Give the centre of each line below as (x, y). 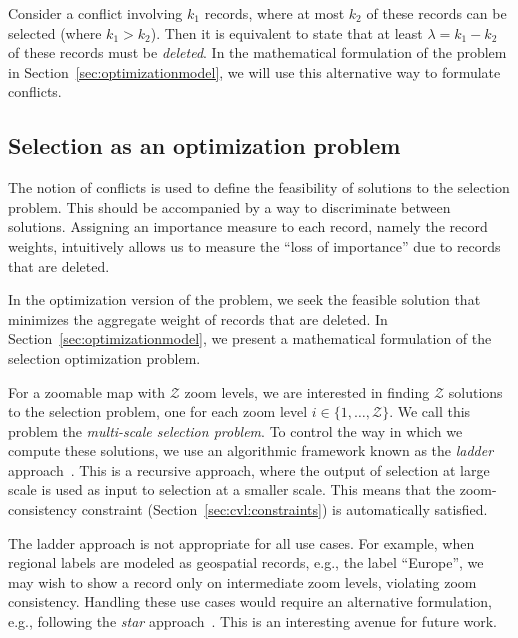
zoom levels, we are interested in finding (307, 391)
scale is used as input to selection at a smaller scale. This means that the (232, 489)
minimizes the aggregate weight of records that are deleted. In (198, 318)
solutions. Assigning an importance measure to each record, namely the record (248, 226)
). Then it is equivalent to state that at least (286, 32)
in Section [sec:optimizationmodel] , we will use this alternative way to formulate (254, 71)
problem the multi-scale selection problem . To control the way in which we (235, 430)
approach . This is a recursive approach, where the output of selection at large (249, 469)
